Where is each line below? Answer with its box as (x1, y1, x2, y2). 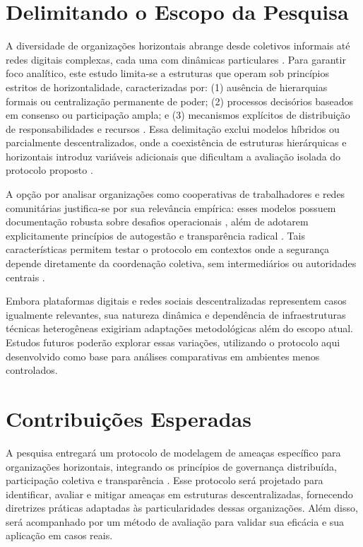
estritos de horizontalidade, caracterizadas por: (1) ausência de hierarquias (6, 79, 328, 94)
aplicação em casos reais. (6, 528, 113, 543)
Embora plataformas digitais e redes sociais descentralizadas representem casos (6, 293, 347, 308)
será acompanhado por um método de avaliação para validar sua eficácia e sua (6, 514, 345, 529)
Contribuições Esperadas (6, 404, 251, 433)
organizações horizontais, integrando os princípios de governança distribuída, (6, 459, 337, 474)
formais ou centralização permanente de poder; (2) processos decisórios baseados (6, 93, 353, 108)
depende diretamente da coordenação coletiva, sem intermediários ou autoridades (6, 256, 357, 271)
